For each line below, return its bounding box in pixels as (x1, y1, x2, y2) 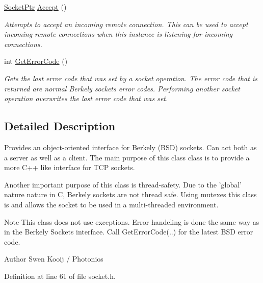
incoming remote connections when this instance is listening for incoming (4, 29, 232, 39)
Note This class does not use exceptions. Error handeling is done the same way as (4, 216, 259, 227)
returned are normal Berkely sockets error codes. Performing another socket (4, 83, 240, 93)
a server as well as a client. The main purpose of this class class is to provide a (4, 152, 250, 162)
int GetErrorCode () (4, 56, 68, 66)
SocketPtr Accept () (4, 2, 67, 12)
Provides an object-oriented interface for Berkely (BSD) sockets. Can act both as (4, 141, 257, 152)
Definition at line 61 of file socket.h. (4, 270, 116, 281)
